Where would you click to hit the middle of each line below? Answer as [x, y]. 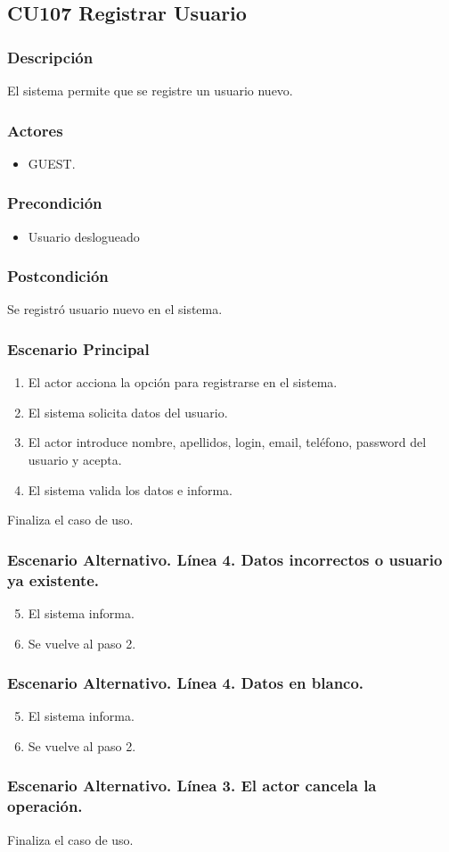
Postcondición [58, 276]
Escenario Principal [78, 348]
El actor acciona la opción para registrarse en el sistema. [183, 382]
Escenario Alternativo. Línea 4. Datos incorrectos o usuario [225, 559]
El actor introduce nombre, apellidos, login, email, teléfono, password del [227, 442]
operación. [45, 806]
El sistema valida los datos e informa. [130, 489]
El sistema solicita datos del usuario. [128, 412]
